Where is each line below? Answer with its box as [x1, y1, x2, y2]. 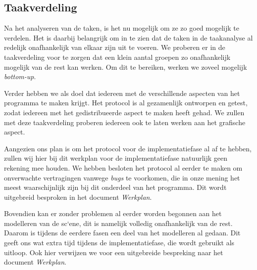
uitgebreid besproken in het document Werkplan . [4, 191, 152, 202]
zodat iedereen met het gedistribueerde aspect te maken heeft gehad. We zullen [4, 107, 245, 117]
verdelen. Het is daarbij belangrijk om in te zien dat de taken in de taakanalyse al [4, 32, 253, 43]
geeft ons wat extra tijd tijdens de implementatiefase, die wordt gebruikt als [4, 237, 235, 248]
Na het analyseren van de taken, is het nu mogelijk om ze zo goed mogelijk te [4, 23, 239, 33]
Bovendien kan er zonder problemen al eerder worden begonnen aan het [4, 208, 222, 219]
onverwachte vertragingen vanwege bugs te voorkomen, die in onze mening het [4, 172, 240, 182]
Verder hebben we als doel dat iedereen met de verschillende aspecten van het [4, 88, 240, 98]
